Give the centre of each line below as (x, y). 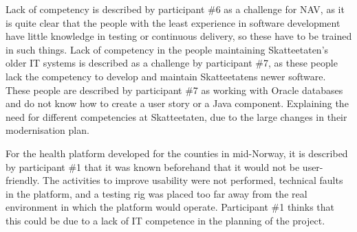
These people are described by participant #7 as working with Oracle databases (174, 90)
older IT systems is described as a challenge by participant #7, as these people (172, 63)
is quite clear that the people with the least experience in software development (173, 22)
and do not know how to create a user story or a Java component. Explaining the (177, 103)
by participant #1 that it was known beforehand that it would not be (153, 166)
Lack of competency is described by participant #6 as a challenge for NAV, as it (175, 9)
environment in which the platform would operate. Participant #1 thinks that (170, 207)
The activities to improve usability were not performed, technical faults (193, 180)
